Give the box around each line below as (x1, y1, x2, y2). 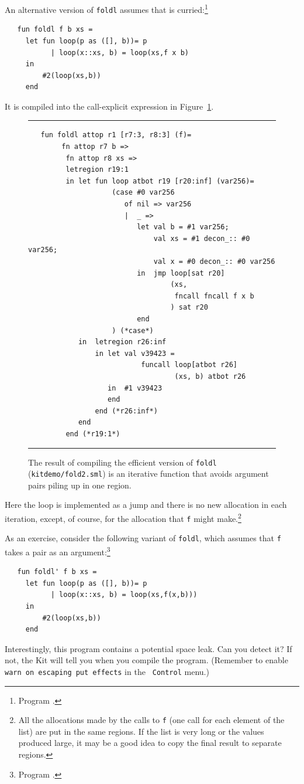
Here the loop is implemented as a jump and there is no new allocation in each (5, 498, 287, 511)
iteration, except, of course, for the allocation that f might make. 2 (5, 511, 241, 524)
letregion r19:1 (65, 165, 129, 174)
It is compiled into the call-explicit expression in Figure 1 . (5, 100, 214, 112)
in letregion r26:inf (78, 338, 167, 347)
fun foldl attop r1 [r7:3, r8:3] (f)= (40, 131, 192, 140)
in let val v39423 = (95, 349, 175, 358)
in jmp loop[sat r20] (137, 269, 225, 277)
